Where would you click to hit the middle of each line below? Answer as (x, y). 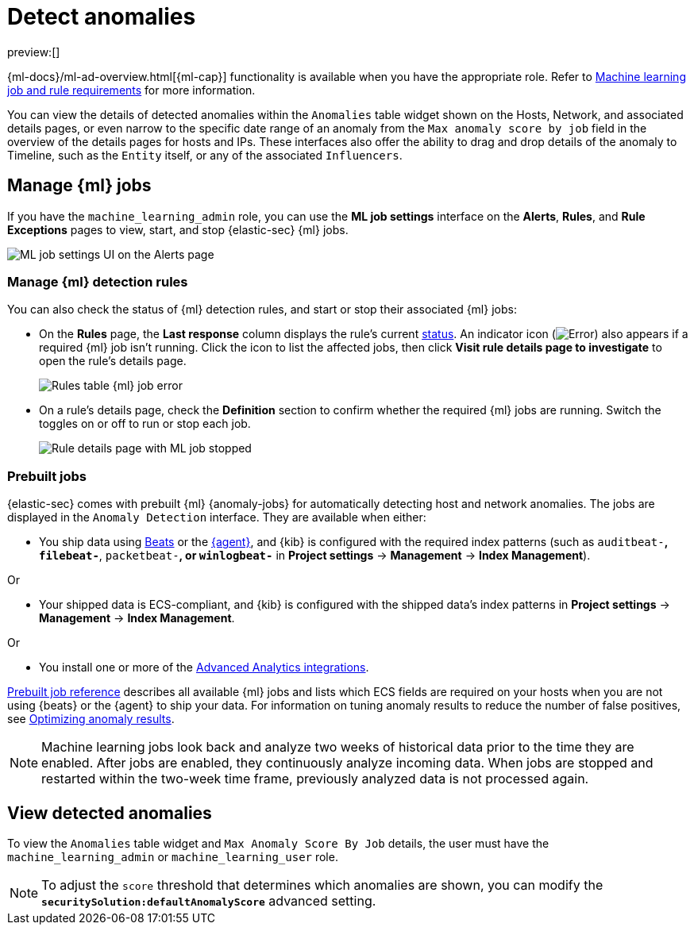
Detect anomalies (102, 17)
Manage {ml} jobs (79, 186)
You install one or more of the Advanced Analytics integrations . (204, 667)
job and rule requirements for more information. (131, 90)
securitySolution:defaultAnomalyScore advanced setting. (209, 900)
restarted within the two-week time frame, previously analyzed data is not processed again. (315, 779)
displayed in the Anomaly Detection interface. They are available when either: (217, 517)
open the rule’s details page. (113, 361)
